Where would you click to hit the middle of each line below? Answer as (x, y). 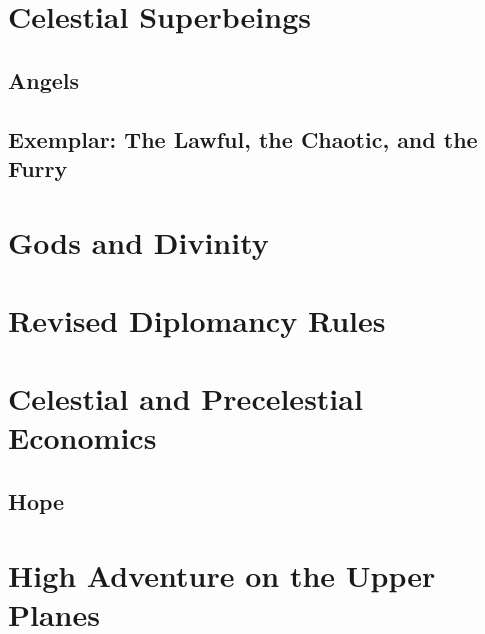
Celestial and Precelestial (185, 398)
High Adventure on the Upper (222, 574)
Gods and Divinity (138, 241)
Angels (44, 79)
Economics (82, 437)
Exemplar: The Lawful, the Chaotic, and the (243, 138)
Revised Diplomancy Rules (197, 319)
